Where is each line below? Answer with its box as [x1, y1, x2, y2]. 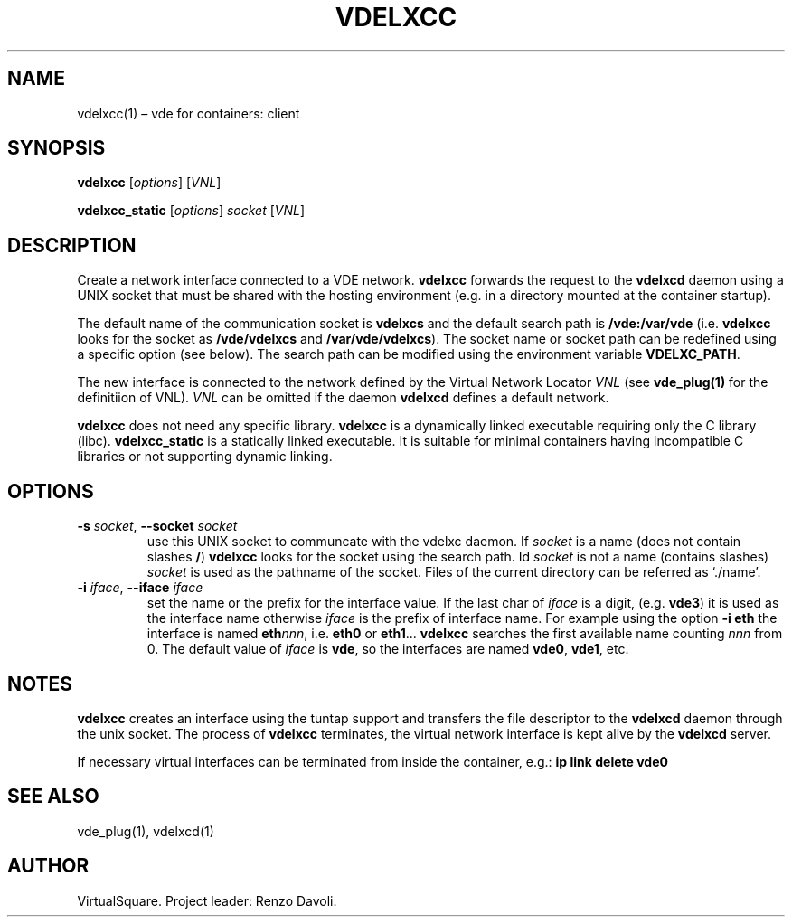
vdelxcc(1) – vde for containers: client [77, 105, 300, 121]
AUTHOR [7, 854, 90, 878]
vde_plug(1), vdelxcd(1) [77, 823, 214, 839]
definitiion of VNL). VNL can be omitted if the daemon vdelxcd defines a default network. [77, 390, 609, 406]
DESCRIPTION [7, 233, 137, 257]
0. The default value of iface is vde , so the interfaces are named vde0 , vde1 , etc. [146, 641, 629, 657]
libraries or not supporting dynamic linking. [77, 448, 333, 465]
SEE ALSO [7, 785, 99, 808]
